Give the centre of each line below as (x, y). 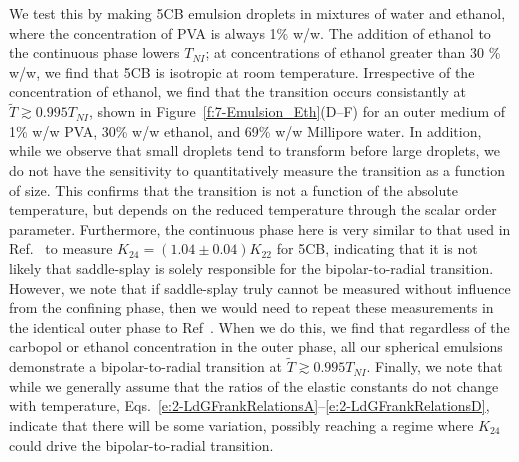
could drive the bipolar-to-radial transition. (141, 444)
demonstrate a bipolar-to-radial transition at (145, 366)
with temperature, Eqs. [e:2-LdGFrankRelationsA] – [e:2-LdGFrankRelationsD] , (249, 405)
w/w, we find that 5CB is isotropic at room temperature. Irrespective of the (242, 71)
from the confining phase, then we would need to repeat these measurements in (251, 307)
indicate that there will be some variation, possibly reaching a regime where (241, 424)
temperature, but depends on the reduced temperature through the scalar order (253, 209)
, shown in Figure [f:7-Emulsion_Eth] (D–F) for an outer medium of (297, 111)
